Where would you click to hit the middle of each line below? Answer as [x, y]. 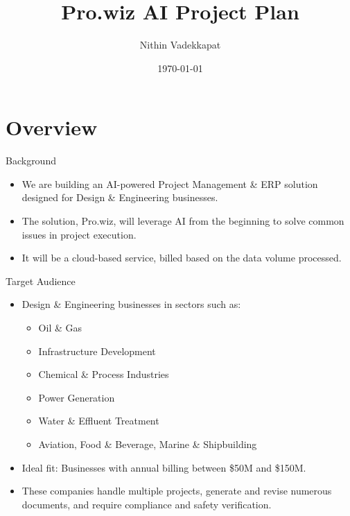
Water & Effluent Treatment [99, 421]
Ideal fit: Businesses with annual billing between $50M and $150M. [164, 467]
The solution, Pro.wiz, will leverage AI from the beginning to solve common [183, 221]
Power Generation [77, 397]
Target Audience [41, 281]
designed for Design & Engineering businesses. [120, 197]
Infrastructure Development [97, 351]
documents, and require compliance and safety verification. [147, 504]
